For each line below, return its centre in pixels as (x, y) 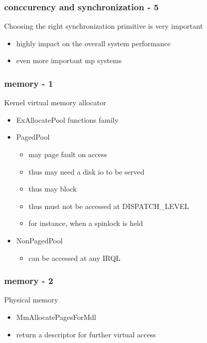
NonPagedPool (39, 240)
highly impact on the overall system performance (93, 43)
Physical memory (31, 300)
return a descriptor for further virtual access (86, 334)
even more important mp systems (69, 60)
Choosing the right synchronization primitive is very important (104, 26)
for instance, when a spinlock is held (86, 223)
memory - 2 (29, 281)
